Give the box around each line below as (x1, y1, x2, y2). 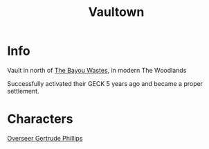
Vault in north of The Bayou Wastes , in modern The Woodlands (7, 66, 187, 74)
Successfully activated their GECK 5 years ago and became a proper (7, 79, 203, 87)
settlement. (7, 87, 39, 95)
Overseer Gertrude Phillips (7, 134, 83, 142)
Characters (7, 112, 73, 127)
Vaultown (88, 4, 145, 20)
